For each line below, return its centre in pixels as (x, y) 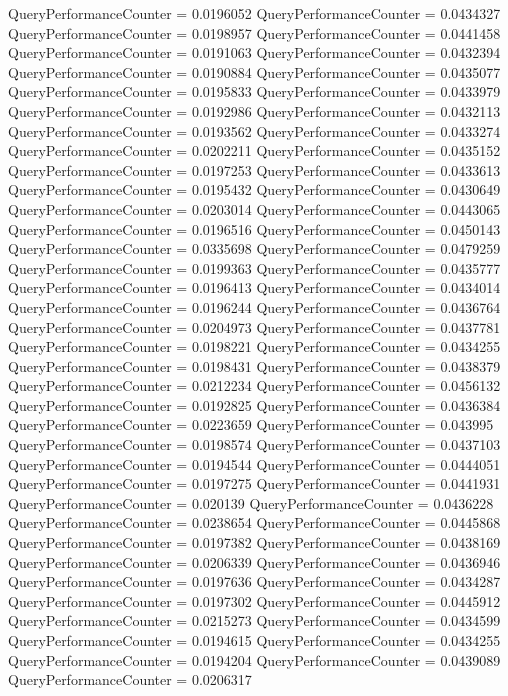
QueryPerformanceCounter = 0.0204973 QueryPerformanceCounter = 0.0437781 (254, 326)
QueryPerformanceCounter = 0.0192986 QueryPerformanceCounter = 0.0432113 (254, 110)
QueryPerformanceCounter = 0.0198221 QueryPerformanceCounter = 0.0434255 (254, 346)
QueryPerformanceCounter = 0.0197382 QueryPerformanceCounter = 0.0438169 (254, 542)
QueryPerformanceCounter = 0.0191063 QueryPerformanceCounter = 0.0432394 (254, 52)
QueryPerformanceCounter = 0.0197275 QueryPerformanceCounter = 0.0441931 (254, 483)
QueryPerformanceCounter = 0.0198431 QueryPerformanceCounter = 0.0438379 (254, 365)
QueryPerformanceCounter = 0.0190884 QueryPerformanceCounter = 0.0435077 (254, 71)
